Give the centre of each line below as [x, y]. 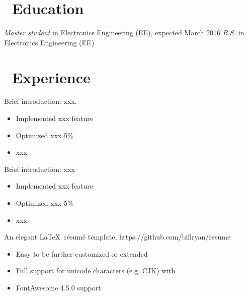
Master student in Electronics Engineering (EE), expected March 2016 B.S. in [124, 33]
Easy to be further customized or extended [82, 253]
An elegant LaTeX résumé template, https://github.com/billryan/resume [117, 237]
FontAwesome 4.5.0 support [58, 287]
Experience [51, 77]
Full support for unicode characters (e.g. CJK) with [96, 271]
